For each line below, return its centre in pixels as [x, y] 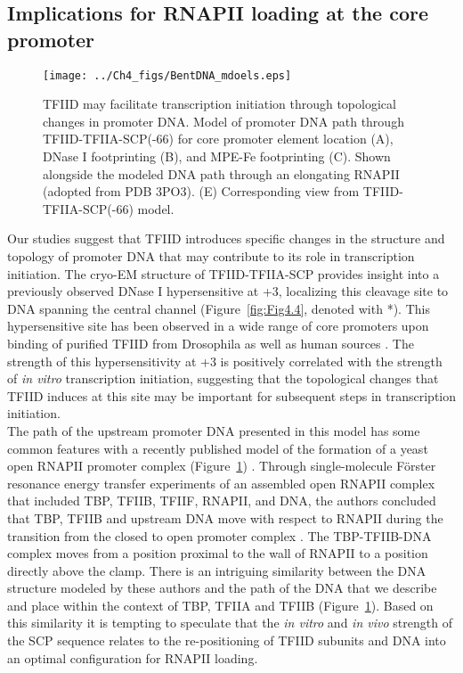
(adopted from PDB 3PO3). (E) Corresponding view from [201, 191]
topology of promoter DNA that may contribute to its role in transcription [211, 256]
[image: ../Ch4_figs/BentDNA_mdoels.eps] [167, 75]
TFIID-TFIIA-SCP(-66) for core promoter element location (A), [218, 139]
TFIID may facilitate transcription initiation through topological [219, 104]
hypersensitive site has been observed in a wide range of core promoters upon [218, 326]
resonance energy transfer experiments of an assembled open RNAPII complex [221, 483]
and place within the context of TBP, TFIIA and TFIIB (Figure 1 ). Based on [220, 605]
